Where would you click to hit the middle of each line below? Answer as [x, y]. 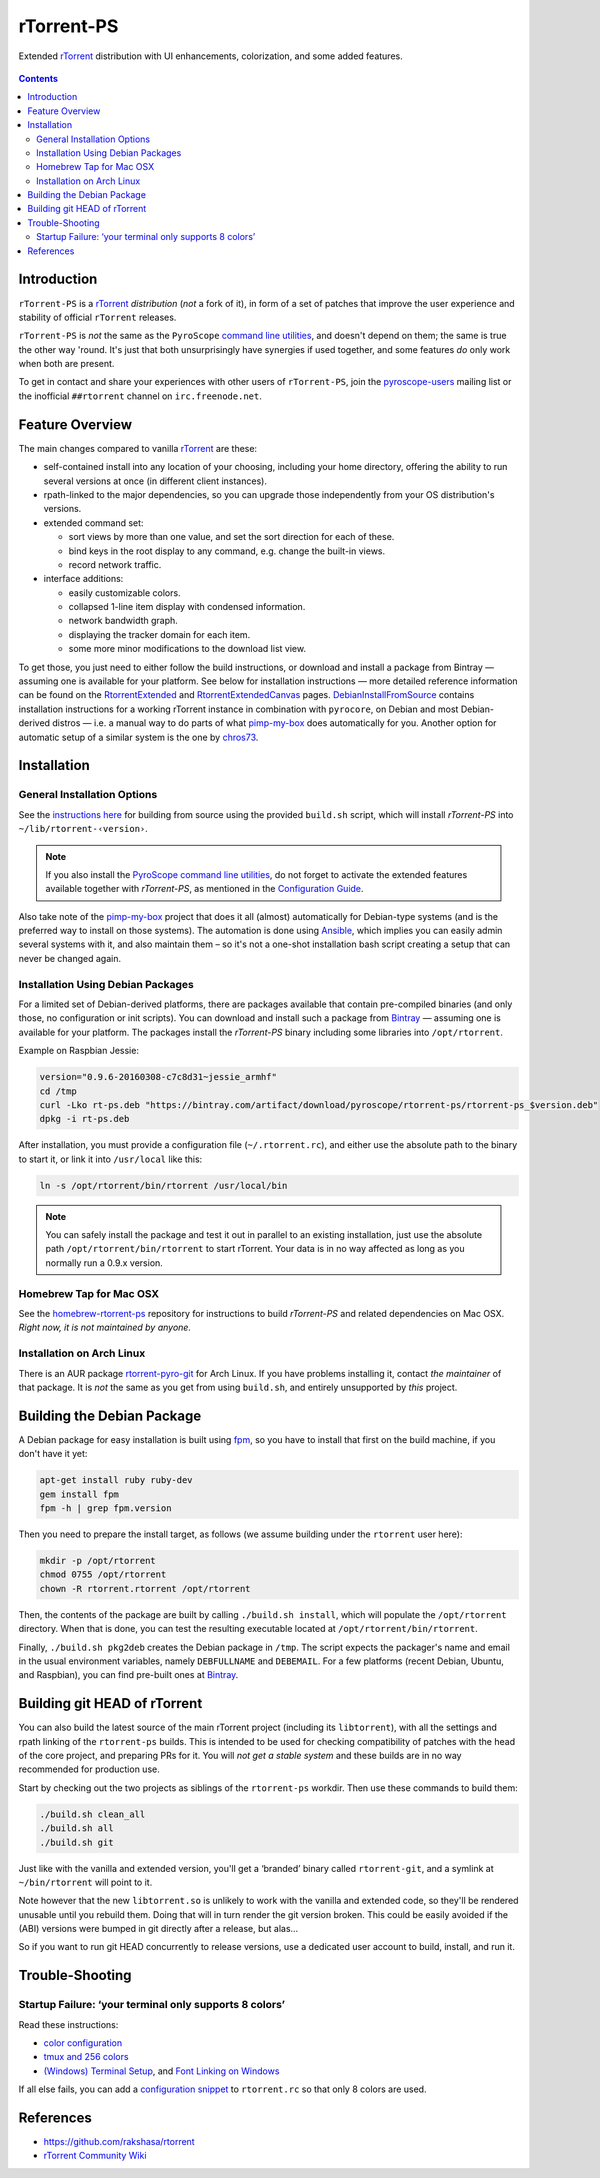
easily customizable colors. [124, 592]
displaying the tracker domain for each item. [159, 634]
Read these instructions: [68, 2024]
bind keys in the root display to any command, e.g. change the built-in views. [227, 551]
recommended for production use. [89, 1769]
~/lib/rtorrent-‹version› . [83, 829]
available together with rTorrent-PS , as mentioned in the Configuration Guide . [204, 889]
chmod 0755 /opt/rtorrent [103, 1574]
